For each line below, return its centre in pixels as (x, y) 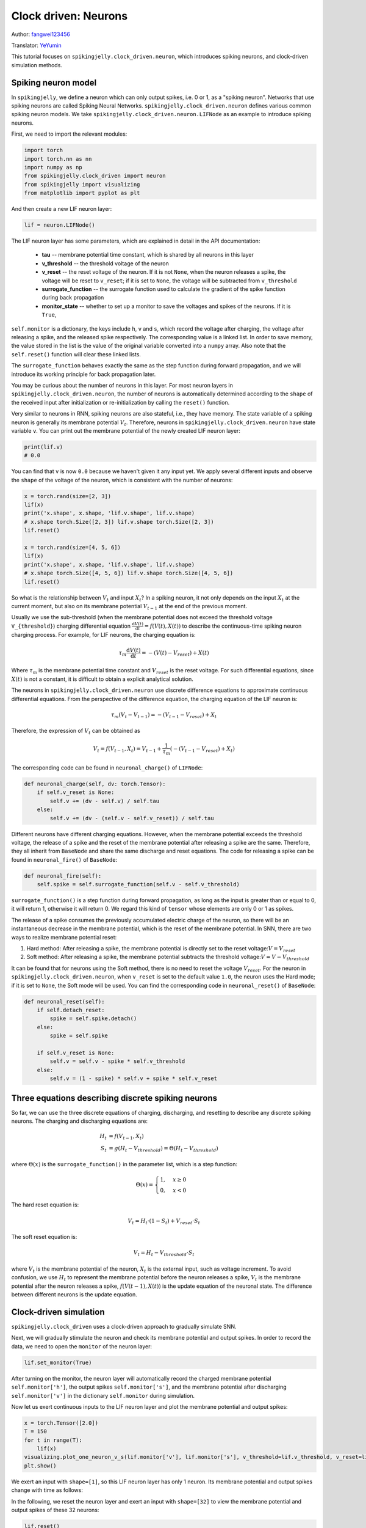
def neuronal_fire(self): (63, 876)
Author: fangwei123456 (41, 34)
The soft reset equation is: (44, 1237)
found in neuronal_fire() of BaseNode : (64, 859)
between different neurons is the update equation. (74, 1295)
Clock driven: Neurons (70, 16)
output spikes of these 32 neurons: (55, 1510)
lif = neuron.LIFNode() (60, 225)
